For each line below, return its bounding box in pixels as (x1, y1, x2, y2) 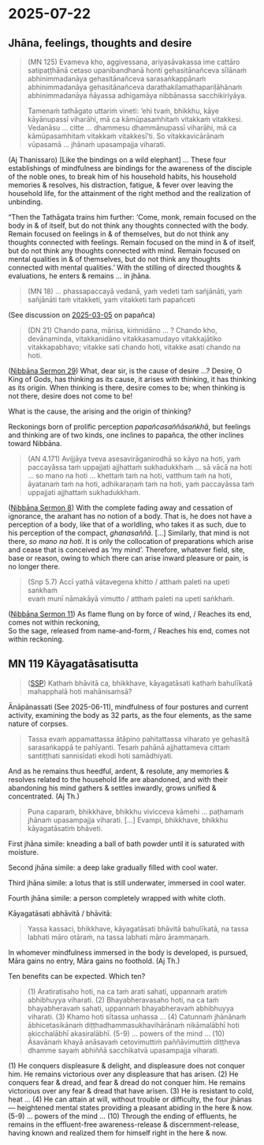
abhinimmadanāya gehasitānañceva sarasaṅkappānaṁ (27, 74, 206, 83)
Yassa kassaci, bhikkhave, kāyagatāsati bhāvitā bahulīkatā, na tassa (27, 924, 249, 933)
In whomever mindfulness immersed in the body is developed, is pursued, (8, 947, 248, 957)
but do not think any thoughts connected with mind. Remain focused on (8, 246, 240, 255)
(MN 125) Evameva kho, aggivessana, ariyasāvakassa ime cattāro (27, 57, 240, 66)
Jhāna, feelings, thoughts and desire (8, 36, 192, 50)
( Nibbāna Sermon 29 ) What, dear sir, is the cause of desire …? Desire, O (8, 366, 243, 376)
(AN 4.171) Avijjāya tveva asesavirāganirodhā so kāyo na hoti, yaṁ (27, 454, 241, 463)
